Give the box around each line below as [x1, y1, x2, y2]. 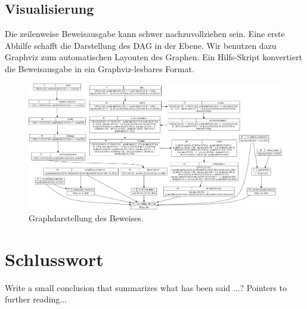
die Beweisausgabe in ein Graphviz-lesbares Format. [5, 62, 194, 75]
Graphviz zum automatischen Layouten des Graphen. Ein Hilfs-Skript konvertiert [5, 51, 302, 63]
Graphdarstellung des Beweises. [29, 211, 144, 224]
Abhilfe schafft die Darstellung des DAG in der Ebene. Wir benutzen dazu [5, 39, 277, 51]
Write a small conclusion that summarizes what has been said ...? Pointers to [5, 281, 287, 293]
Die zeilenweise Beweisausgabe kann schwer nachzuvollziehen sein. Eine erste [5, 27, 285, 40]
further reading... [5, 293, 67, 305]
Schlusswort [5, 246, 104, 271]
